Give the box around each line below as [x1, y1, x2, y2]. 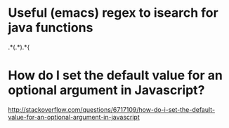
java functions [8, 20, 93, 36]
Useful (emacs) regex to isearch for [8, 5, 218, 21]
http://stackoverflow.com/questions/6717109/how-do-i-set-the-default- [8, 105, 216, 113]
